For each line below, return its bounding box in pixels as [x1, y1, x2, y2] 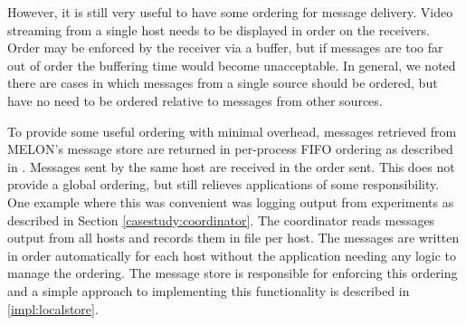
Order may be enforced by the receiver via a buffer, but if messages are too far [7, 38, 443, 57]
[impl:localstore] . [7, 299, 99, 318]
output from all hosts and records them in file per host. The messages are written [7, 228, 460, 247]
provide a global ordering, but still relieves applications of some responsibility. [7, 175, 440, 194]
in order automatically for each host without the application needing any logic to [7, 245, 457, 264]
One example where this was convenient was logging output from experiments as [7, 192, 454, 211]
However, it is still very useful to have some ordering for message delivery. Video [7, 3, 453, 21]
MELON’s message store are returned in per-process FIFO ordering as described [7, 139, 453, 158]
